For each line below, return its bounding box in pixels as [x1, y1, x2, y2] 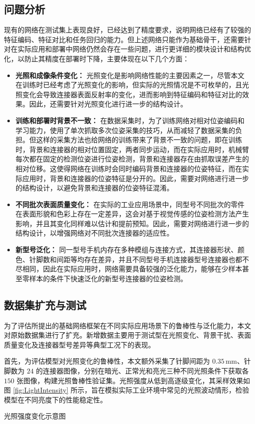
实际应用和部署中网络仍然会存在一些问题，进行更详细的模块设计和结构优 [17, 44, 251, 54]
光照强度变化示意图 [4, 411, 66, 421]
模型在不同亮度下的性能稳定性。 [4, 394, 107, 404]
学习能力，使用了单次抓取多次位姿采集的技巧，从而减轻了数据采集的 [15, 125, 235, 135]
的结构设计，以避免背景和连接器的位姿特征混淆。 [15, 183, 174, 193]
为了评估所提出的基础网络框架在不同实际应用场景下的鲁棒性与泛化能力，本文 [4, 320, 251, 330]
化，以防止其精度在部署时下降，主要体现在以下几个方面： [4, 53, 189, 63]
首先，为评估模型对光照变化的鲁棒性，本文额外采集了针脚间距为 [4, 356, 210, 366]
